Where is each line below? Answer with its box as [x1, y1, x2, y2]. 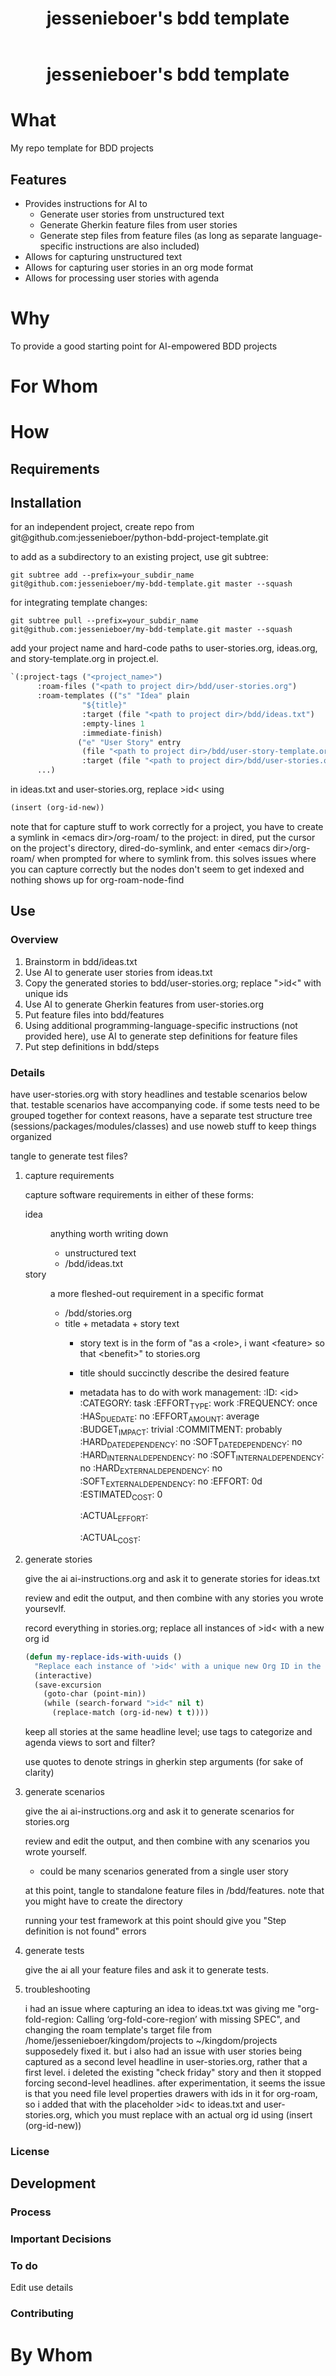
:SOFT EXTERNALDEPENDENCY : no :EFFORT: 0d [79, 1475, 263, 1489]
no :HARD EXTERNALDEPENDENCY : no [79, 1462, 223, 1476]
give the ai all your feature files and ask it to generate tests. [24, 1964, 269, 1976]
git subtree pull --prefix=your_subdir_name [10, 616, 199, 626]
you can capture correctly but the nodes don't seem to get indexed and [10, 863, 305, 875]
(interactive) [34, 1670, 93, 1681]
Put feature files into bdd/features [24, 1008, 165, 1021]
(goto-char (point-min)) [43, 1689, 147, 1699]
